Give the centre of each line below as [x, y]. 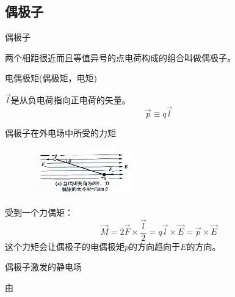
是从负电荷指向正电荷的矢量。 [70, 100]
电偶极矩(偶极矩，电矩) [51, 78]
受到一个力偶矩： [39, 212]
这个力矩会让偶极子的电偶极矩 [65, 246]
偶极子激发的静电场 [43, 267]
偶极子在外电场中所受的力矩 [60, 133]
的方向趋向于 [155, 246]
